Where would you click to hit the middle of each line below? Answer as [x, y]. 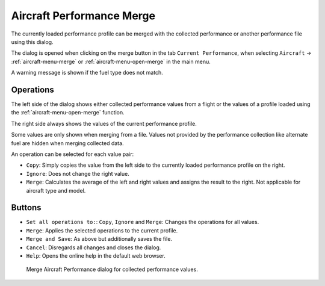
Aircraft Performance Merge [83, 16]
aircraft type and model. [56, 190]
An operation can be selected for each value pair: [73, 154]
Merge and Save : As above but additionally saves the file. [99, 239]
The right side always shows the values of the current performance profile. [104, 123]
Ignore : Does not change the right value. [78, 173]
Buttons [26, 208]
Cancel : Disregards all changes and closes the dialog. [94, 247]
